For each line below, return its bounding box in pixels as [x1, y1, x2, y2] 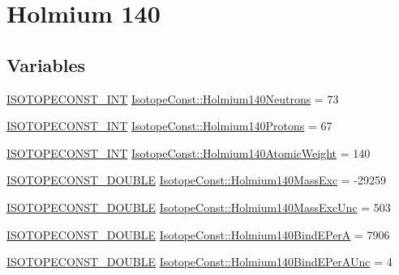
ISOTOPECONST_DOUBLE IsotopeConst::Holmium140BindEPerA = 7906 [6, 226, 390, 243]
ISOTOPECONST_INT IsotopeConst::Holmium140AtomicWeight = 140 [6, 144, 371, 161]
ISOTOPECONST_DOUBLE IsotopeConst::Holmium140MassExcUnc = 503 [6, 198, 391, 215]
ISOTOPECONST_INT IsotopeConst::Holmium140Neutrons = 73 [6, 90, 339, 107]
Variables [6, 52, 86, 77]
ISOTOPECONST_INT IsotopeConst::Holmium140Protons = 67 [6, 117, 332, 134]
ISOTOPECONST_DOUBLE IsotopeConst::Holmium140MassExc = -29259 [6, 171, 386, 188]
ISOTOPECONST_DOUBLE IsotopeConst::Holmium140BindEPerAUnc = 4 [6, 253, 393, 270]
